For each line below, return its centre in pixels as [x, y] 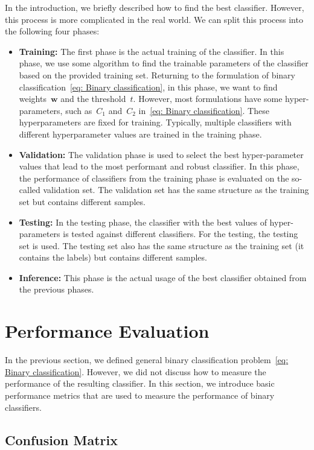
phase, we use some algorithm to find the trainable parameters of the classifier [164, 63]
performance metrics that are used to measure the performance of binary [140, 395]
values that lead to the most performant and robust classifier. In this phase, [159, 166]
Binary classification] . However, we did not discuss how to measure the [136, 371]
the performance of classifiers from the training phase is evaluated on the [154, 178]
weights [33, 99]
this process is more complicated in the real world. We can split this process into [154, 19]
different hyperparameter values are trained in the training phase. [140, 134]
